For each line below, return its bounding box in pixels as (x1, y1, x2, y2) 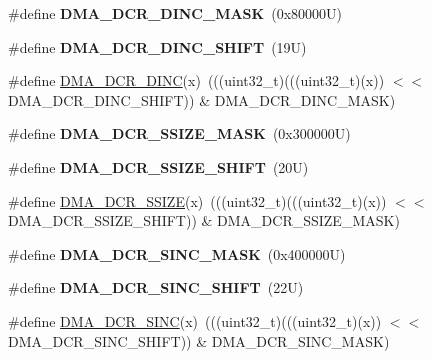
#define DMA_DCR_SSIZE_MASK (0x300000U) (8, 123, 351, 144)
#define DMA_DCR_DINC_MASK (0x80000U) (8, 3, 342, 23)
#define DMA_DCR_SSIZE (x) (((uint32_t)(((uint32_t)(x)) (8, 190, 387, 211)
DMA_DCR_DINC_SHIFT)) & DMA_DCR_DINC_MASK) (8, 89, 396, 110)
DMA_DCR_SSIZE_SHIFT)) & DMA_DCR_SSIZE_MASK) (8, 210, 400, 231)
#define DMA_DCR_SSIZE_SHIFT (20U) (8, 156, 309, 177)
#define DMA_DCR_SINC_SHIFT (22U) (8, 277, 304, 298)
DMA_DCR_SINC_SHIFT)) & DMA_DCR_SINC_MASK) (8, 330, 390, 351)
